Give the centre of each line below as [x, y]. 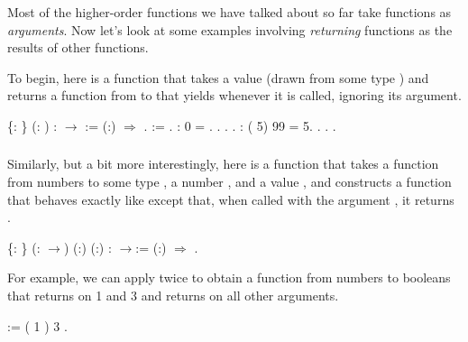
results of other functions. [78, 47]
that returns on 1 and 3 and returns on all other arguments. [173, 296]
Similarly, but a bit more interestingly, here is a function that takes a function [223, 164]
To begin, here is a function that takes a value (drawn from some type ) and [218, 77]
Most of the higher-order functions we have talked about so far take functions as [229, 12]
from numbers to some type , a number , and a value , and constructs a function [229, 182]
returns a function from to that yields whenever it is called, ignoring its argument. [234, 95]
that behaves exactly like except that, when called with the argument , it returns [231, 199]
